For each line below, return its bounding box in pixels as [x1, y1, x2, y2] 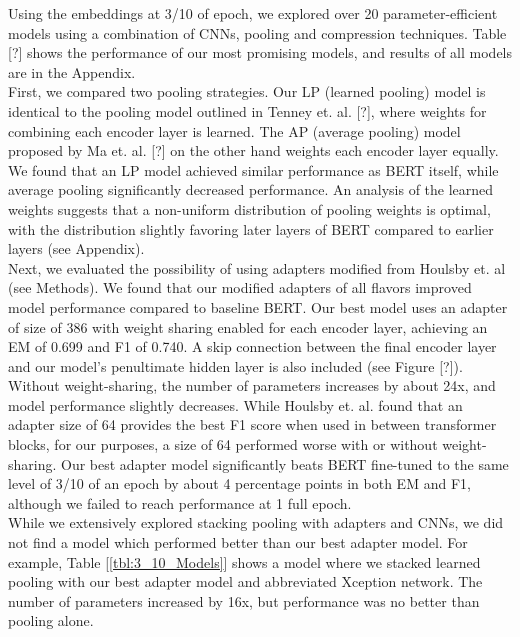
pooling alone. [8, 610, 94, 631]
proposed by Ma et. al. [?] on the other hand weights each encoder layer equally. [8, 140, 499, 161]
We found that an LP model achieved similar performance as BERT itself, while [8, 159, 499, 180]
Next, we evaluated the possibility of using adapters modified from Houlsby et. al [8, 257, 506, 278]
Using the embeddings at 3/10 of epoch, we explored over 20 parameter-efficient [8, 3, 498, 23]
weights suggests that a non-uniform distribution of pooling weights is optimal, [8, 198, 491, 219]
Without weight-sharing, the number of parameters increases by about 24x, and [8, 375, 496, 396]
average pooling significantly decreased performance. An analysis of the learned [8, 179, 494, 200]
